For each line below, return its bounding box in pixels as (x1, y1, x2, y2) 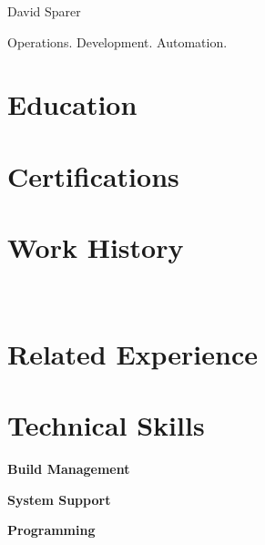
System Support (7, 489, 111, 509)
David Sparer (7, 2, 81, 20)
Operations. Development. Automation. (7, 32, 228, 51)
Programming (7, 520, 96, 540)
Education (7, 86, 138, 123)
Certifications (7, 157, 179, 194)
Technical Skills (7, 406, 205, 444)
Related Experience (7, 334, 259, 372)
